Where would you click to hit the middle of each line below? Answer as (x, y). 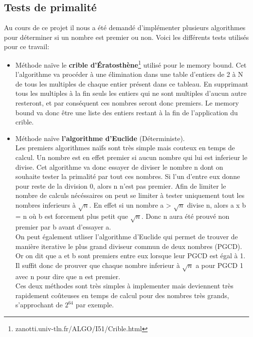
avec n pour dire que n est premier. (68, 276)
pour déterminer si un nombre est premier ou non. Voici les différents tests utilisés (126, 37)
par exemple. (95, 305)
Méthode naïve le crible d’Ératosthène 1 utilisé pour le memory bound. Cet (131, 64)
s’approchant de (39, 305)
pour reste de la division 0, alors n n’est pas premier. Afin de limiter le (121, 186)
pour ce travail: (27, 46)
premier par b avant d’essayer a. (63, 227)
